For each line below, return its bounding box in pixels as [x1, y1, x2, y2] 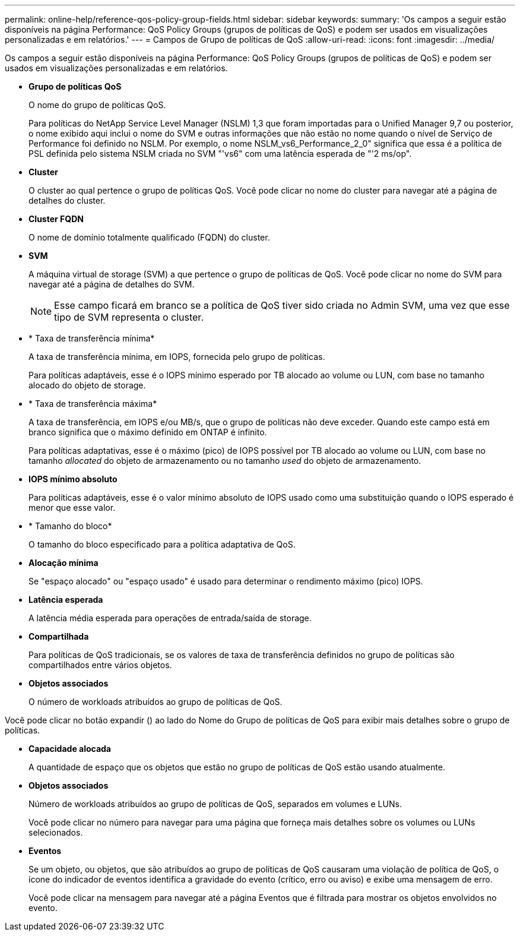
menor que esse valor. [28, 502, 116, 513]
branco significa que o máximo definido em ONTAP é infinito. [28, 427, 267, 437]
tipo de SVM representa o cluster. [54, 311, 204, 323]
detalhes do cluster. [28, 195, 106, 205]
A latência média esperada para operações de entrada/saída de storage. [28, 613, 312, 623]
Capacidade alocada [28, 744, 112, 754]
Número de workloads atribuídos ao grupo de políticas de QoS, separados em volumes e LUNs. [28, 799, 402, 809]
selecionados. [28, 827, 83, 837]
